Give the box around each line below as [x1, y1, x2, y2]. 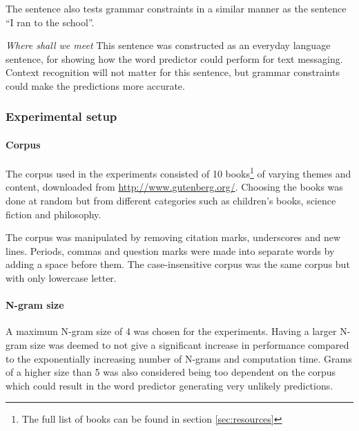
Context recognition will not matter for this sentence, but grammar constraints [6, 65, 340, 79]
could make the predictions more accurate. [6, 78, 185, 93]
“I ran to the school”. [6, 15, 95, 29]
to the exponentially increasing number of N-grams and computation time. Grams [6, 351, 352, 365]
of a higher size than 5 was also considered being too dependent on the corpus [6, 365, 336, 379]
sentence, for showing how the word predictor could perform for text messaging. [6, 51, 343, 66]
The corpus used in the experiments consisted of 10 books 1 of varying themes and [6, 164, 351, 180]
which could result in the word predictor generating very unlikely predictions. [6, 378, 333, 392]
